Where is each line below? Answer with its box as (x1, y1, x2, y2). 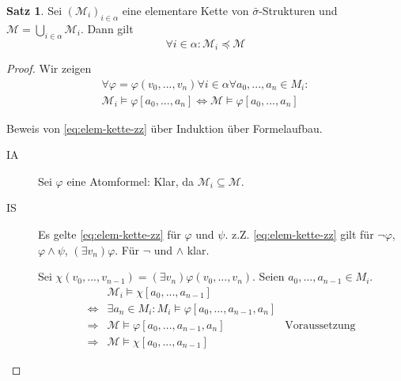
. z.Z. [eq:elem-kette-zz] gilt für (225, 226, 374, 243)
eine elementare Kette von (122, 2, 249, 18)
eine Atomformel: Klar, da (66, 172, 195, 189)
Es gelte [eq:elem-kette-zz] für (38, 226, 181, 243)
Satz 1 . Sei (6, 2, 62, 18)
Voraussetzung (285, 319, 356, 331)
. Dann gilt (80, 20, 134, 36)
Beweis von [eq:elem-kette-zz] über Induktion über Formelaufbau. (6, 119, 323, 136)
